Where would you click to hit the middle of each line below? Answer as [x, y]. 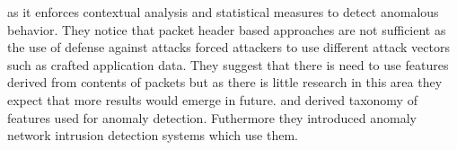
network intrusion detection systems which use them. [153, 135]
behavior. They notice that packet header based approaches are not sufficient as [227, 29]
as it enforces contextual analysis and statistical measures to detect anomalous [223, 12]
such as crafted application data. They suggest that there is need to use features [228, 64]
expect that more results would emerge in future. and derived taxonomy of [212, 99]
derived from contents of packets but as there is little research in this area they [225, 82]
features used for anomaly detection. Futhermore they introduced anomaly [212, 117]
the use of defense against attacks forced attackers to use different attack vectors [228, 47]
